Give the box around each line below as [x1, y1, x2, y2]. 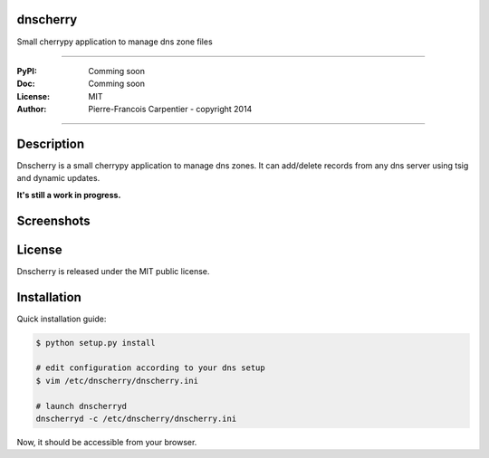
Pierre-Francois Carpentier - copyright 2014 [88, 104, 253, 115]
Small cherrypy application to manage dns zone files [16, 36, 213, 47]
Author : [16, 104, 47, 115]
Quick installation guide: [16, 313, 107, 324]
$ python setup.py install [35, 338, 156, 348]
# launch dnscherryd [35, 401, 127, 411]
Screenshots [16, 213, 91, 228]
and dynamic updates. [16, 173, 101, 184]
